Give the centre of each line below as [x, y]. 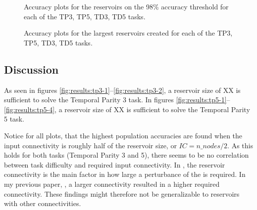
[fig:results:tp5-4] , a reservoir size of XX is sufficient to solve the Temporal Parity [127, 109]
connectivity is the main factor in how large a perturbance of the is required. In [125, 174]
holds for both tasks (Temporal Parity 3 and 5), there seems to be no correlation [127, 155]
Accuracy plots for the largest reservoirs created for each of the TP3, [128, 33]
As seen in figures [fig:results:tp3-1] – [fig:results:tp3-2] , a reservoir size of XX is [122, 90]
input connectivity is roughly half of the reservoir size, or [90, 145]
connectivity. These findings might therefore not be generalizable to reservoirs [122, 193]
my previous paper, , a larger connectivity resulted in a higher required [112, 184]
